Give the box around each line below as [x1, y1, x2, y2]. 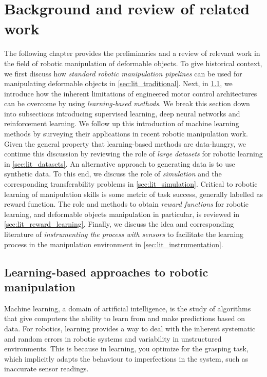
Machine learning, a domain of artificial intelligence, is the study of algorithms [4, 303, 251, 313]
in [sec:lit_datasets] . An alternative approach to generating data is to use [4, 158, 235, 169]
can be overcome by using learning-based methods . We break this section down [4, 98, 250, 109]
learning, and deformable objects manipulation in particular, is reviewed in [4, 208, 240, 219]
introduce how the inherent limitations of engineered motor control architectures [4, 88, 257, 98]
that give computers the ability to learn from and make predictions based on [4, 313, 245, 324]
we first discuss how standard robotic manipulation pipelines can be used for [4, 68, 242, 78]
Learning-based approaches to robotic [4, 264, 208, 280]
